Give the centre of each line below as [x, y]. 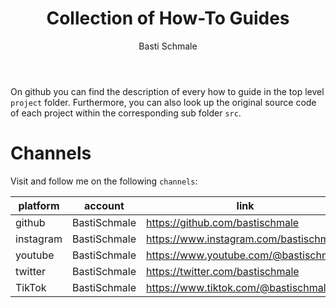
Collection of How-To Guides [168, 18]
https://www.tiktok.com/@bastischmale [238, 287]
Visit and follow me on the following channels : [104, 181]
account [104, 205]
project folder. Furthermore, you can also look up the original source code [163, 102]
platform [39, 205]
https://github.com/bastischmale [222, 222]
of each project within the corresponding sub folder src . [126, 113]
